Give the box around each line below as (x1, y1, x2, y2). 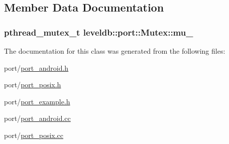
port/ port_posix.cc (4, 129, 64, 140)
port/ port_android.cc (4, 113, 71, 123)
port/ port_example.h (4, 96, 70, 106)
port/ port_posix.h (4, 79, 61, 90)
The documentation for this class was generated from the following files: (4, 46, 225, 56)
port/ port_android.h (4, 62, 69, 73)
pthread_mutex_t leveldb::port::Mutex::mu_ (4, 26, 193, 38)
